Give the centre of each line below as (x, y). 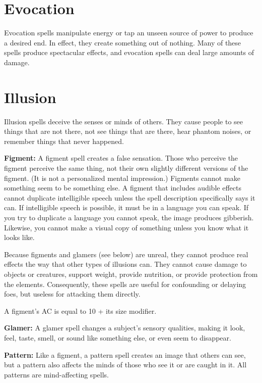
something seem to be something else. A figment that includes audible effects (123, 188)
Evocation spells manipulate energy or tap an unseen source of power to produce (129, 33)
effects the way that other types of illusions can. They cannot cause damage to (125, 264)
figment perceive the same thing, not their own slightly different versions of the (126, 168)
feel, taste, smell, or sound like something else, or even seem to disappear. (118, 337)
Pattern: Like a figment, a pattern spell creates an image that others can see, (125, 354)
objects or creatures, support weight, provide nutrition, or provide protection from (131, 274)
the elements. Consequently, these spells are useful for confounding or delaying (125, 284)
